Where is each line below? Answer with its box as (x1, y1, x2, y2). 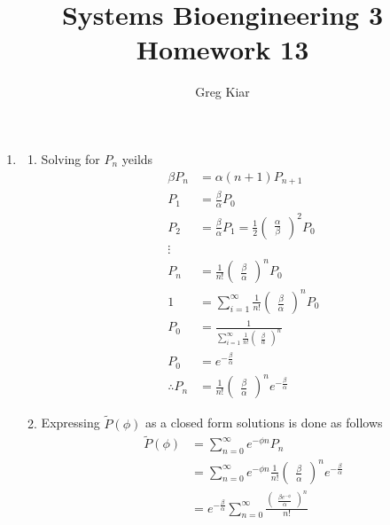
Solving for (41, 149, 100, 168)
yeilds (121, 149, 153, 168)
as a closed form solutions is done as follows (144, 413, 383, 432)
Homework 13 (136, 31, 309, 67)
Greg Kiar (195, 82, 250, 101)
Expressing (41, 413, 100, 432)
